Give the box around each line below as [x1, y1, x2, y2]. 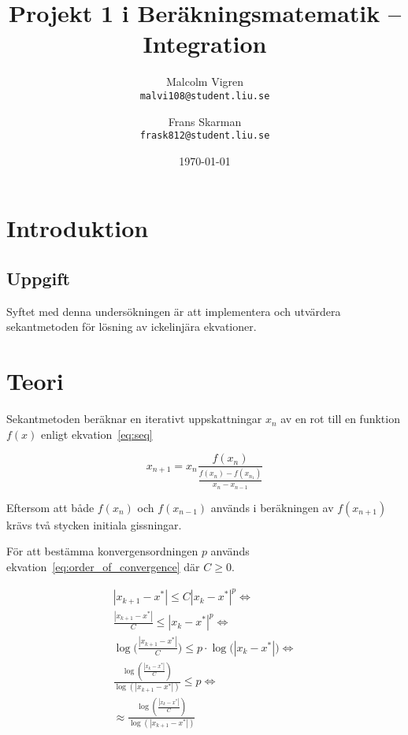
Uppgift [6, 265, 70, 290]
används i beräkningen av [210, 499, 334, 515]
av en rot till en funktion [280, 410, 400, 427]
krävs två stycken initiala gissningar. [6, 516, 182, 533]
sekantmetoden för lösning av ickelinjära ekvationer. [6, 318, 257, 335]
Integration [143, 28, 267, 60]
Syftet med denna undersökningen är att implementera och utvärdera [6, 303, 341, 319]
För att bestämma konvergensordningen [6, 543, 198, 559]
